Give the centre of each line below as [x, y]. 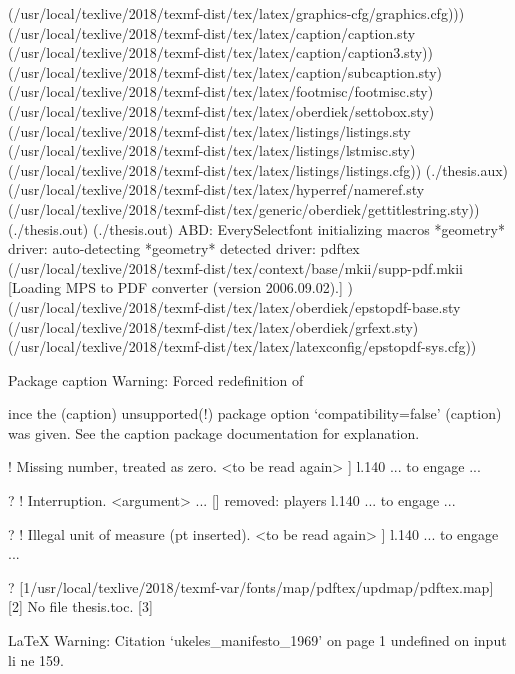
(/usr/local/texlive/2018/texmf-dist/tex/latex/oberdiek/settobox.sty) [221, 110]
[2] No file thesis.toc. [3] [80, 606]
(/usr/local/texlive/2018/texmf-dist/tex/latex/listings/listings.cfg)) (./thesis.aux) [258, 169]
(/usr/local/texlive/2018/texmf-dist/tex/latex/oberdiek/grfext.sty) [213, 326]
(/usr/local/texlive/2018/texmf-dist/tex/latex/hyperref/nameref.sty [216, 189]
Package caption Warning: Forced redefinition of [156, 379]
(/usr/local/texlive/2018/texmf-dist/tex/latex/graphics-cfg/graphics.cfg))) [236, 13]
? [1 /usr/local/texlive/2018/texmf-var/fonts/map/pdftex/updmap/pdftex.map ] [251, 586]
